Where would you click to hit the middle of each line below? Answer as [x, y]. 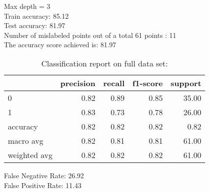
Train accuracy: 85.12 [36, 16]
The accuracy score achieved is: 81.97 [60, 45]
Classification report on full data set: [105, 63]
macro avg [26, 140]
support [186, 83]
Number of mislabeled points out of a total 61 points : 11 [90, 35]
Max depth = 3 [27, 6]
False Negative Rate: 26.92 [44, 175]
